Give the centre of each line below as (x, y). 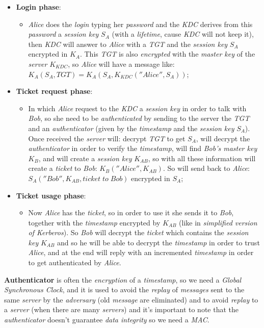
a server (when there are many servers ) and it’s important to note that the (122, 309)
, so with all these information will (202, 158)
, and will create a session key (85, 158)
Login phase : (38, 7)
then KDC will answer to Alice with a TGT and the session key (128, 44)
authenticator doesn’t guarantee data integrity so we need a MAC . (107, 320)
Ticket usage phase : (51, 195)
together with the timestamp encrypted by (94, 222)
